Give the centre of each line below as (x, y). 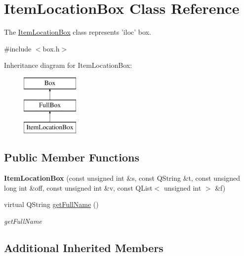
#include (18, 48)
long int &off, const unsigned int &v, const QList (78, 187)
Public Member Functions (72, 157)
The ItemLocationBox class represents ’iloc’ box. (78, 32)
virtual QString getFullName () (51, 204)
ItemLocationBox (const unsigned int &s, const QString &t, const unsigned (122, 178)
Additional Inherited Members (84, 247)
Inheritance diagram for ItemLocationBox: (68, 65)
